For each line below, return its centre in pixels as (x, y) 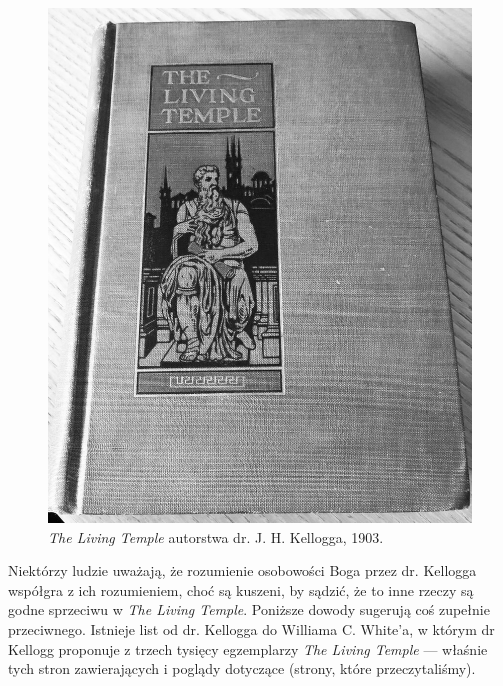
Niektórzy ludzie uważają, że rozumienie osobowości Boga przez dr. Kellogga (242, 570)
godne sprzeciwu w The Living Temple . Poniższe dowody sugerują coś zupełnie (249, 609)
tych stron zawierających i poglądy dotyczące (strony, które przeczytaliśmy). (242, 668)
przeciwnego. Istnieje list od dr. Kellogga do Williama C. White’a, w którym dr (251, 629)
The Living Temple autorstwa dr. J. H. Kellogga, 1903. (216, 536)
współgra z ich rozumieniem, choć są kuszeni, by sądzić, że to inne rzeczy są (241, 589)
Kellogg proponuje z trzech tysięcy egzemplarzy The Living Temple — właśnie (248, 648)
